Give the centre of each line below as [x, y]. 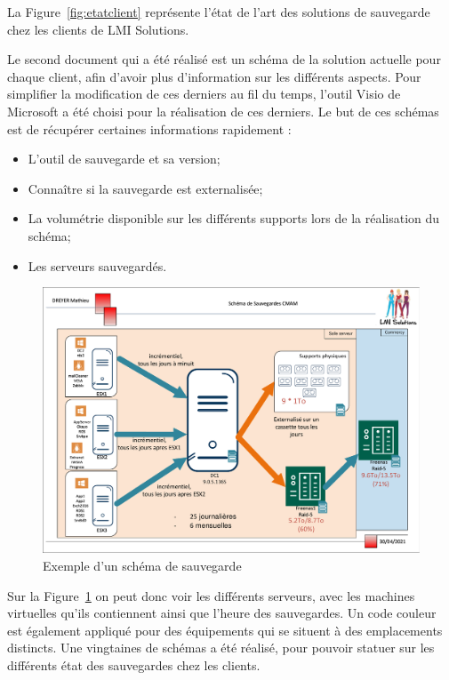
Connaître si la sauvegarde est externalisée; [145, 188]
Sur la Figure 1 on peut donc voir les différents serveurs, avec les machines [211, 595]
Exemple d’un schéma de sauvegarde [142, 566]
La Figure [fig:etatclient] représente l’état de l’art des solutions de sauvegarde [219, 12]
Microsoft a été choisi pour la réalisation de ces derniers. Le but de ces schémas [223, 111]
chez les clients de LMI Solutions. [98, 29]
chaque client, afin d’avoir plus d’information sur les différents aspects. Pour [214, 76]
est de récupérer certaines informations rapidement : [149, 128]
